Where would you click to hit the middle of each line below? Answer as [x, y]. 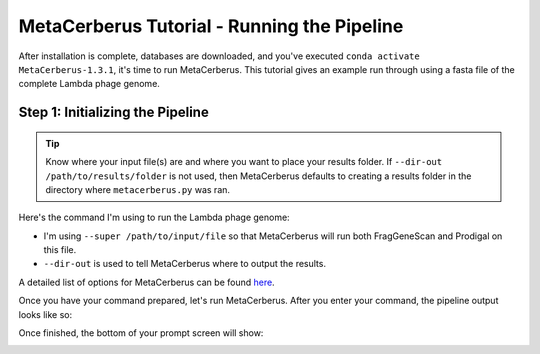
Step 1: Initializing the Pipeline [113, 112]
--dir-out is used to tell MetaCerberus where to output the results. [185, 264]
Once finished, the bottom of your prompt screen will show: [141, 333]
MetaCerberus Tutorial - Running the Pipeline [211, 26]
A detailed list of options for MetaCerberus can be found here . [146, 282]
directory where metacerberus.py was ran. [137, 189]
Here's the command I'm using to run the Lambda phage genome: [154, 217]
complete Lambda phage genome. [89, 84]
